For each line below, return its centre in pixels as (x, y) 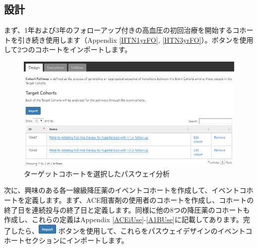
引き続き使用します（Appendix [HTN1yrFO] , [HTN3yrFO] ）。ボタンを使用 (135, 40)
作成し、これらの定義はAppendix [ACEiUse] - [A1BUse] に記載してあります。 (124, 219)
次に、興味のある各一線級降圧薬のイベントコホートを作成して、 (108, 190)
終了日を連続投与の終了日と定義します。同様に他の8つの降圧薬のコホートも (127, 209)
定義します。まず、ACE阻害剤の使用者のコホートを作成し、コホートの (139, 200)
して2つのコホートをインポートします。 (68, 49)
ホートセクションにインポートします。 (66, 240)
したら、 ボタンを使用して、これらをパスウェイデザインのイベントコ (131, 230)
